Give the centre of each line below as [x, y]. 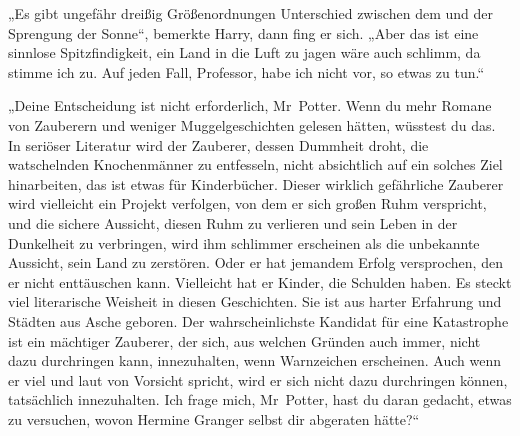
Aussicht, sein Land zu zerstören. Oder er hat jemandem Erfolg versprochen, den [255, 262]
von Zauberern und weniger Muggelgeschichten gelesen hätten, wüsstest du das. [252, 124]
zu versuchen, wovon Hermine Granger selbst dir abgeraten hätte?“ [214, 418]
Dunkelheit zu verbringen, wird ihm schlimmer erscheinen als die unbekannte [244, 242]
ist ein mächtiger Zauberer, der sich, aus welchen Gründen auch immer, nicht [244, 340]
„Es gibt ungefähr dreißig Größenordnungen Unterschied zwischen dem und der [250, 13]
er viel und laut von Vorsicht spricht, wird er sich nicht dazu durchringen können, [258, 379]
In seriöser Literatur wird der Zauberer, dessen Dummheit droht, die [218, 144]
